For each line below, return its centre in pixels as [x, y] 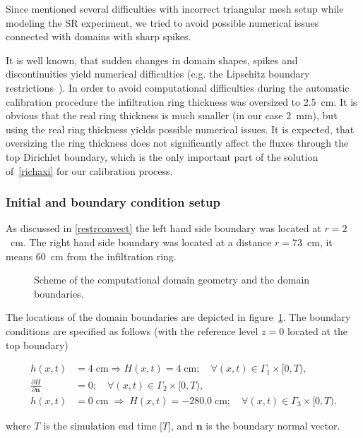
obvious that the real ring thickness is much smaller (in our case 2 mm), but [172, 115]
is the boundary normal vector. [273, 426]
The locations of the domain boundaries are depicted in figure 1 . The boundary [178, 317]
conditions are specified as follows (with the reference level [132, 330]
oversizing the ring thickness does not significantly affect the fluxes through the [177, 143]
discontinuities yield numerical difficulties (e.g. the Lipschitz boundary [158, 74]
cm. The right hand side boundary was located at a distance [141, 242]
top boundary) [37, 345]
